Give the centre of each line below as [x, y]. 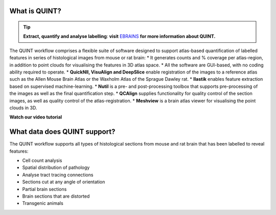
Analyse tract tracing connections [58, 175]
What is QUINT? [35, 11]
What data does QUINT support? [62, 132]
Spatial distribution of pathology [56, 168]
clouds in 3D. [23, 108]
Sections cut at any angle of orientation [64, 182]
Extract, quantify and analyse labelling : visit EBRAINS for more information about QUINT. [119, 36]
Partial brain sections [44, 189]
